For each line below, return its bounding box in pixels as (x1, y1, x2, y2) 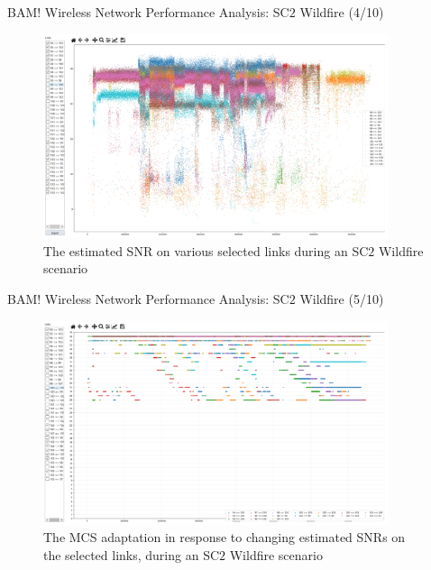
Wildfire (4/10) (299, 3, 384, 21)
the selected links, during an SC (43, 545, 220, 564)
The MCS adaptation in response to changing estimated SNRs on (43, 528, 406, 547)
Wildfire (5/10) (299, 289, 384, 308)
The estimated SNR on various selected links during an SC (43, 241, 369, 260)
